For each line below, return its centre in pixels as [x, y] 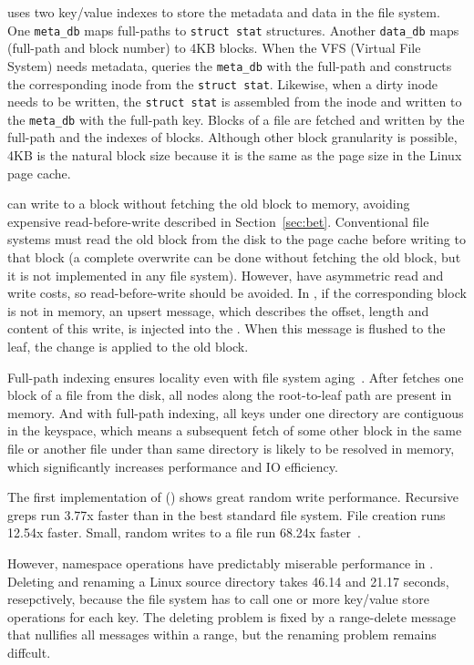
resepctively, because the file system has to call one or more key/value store [218, 599]
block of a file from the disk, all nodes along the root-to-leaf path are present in [230, 395]
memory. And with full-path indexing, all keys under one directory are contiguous [236, 412]
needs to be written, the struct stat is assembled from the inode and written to [235, 102]
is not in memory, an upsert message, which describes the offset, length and [218, 310]
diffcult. [29, 652]
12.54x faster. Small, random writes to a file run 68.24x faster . [184, 532]
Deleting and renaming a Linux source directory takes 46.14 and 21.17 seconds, [228, 581]
